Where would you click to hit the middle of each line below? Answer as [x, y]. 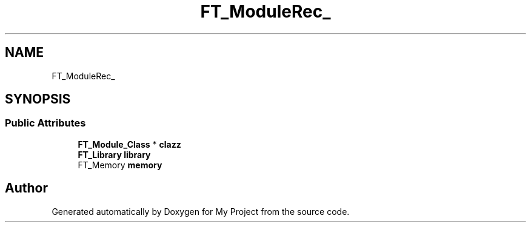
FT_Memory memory [120, 165]
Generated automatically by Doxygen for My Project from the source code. [201, 211]
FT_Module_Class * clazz [129, 144]
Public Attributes [45, 123]
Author [26, 188]
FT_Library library [114, 154]
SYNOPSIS [38, 99]
